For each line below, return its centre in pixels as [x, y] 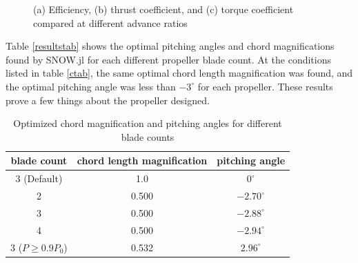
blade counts [148, 136]
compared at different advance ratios [110, 22]
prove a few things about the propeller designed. [108, 100]
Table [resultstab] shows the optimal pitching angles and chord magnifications [170, 46]
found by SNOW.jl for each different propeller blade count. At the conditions [169, 59]
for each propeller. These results [265, 86]
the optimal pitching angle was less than [91, 86]
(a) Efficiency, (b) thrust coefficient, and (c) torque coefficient [163, 9]
